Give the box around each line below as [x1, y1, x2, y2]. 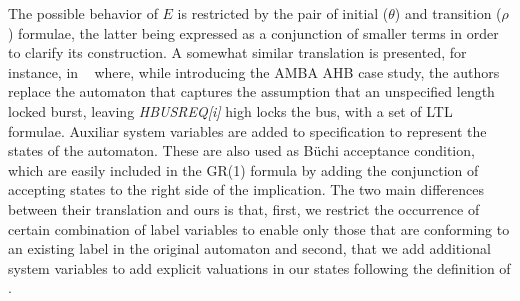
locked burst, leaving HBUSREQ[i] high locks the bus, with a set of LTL [8, 100, 453, 121]
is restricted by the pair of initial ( [177, 3, 389, 23]
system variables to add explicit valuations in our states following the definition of [8, 257, 511, 278]
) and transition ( [394, 3, 502, 23]
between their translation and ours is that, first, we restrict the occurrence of [8, 198, 480, 219]
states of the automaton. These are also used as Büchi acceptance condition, [8, 140, 475, 161]
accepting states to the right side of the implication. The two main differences [8, 179, 484, 200]
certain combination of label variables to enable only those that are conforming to [8, 218, 510, 239]
